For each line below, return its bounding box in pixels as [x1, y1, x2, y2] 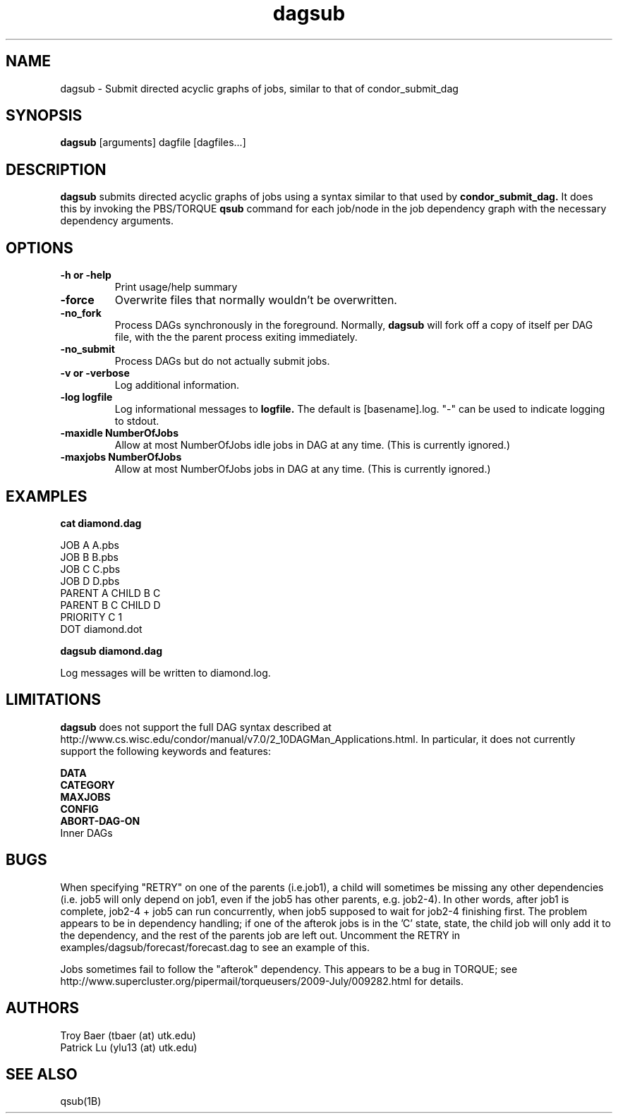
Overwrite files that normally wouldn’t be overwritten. [114, 293, 397, 308]
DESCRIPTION [6, 160, 107, 179]
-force [60, 293, 95, 308]
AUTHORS [6, 999, 80, 1017]
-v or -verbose [60, 367, 130, 380]
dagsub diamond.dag [60, 644, 163, 657]
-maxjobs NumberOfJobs [60, 451, 182, 464]
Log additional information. [114, 379, 239, 392]
